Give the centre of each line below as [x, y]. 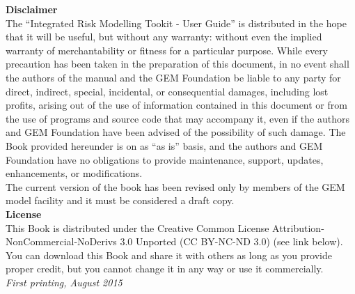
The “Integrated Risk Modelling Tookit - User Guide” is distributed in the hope [176, 23]
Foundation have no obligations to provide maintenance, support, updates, [165, 159]
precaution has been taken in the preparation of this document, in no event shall [177, 64]
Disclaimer [32, 9]
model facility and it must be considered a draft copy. [120, 200]
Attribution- [298, 227]
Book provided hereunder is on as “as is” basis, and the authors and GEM [164, 145]
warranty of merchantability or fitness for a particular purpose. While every [167, 50]
